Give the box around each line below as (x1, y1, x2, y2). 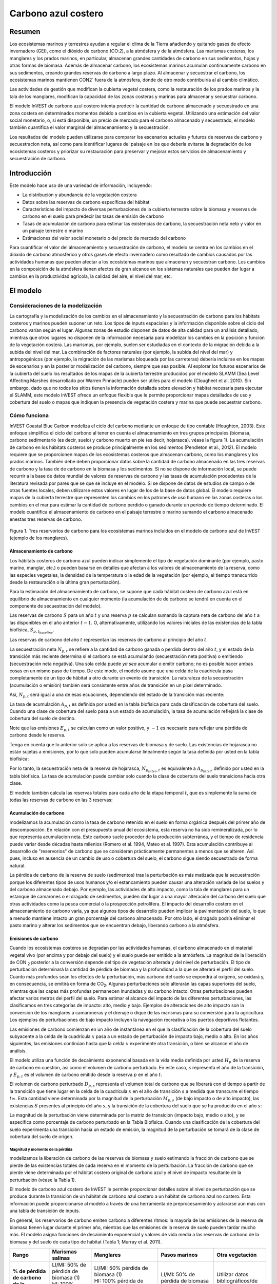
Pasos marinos (161, 1251, 198, 1258)
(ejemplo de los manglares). (9, 535, 69, 541)
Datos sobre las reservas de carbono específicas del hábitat (22, 199, 150, 205)
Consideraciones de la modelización (9, 302, 102, 309)
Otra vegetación (216, 1251, 257, 1258)
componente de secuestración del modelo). (9, 603, 102, 609)
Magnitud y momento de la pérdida (9, 1147, 73, 1152)
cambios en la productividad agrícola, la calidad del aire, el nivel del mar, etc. (9, 273, 172, 279)
